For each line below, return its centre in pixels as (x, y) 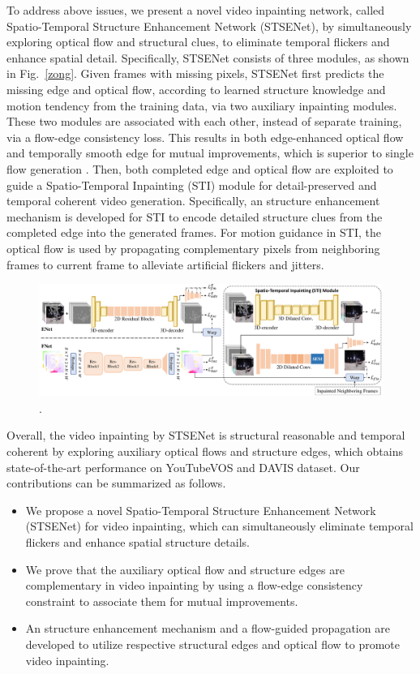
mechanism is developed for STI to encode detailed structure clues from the (195, 216)
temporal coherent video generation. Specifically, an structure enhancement (193, 201)
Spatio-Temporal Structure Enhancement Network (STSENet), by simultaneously (209, 26)
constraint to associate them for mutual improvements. (162, 601)
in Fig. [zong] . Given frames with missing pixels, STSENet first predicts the (195, 73)
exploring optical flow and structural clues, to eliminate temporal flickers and (198, 42)
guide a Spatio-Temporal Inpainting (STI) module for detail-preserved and (192, 185)
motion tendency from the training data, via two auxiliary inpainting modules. (202, 105)
